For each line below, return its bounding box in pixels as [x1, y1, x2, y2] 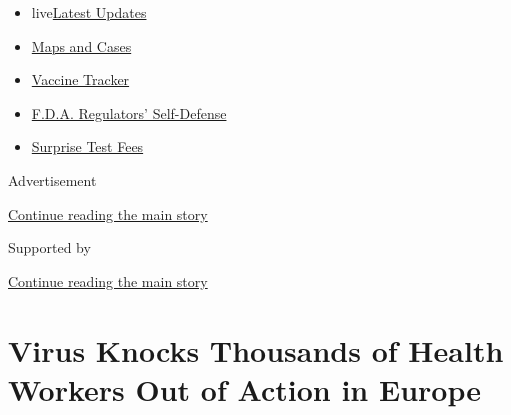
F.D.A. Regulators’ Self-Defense [31, 102, 227, 123]
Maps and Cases [31, 35, 132, 56]
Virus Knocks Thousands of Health [8, 329, 504, 370]
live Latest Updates [31, 2, 147, 22]
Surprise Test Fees [31, 136, 144, 157]
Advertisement [8, 169, 97, 190]
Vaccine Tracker [31, 69, 130, 90]
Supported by [8, 237, 91, 258]
